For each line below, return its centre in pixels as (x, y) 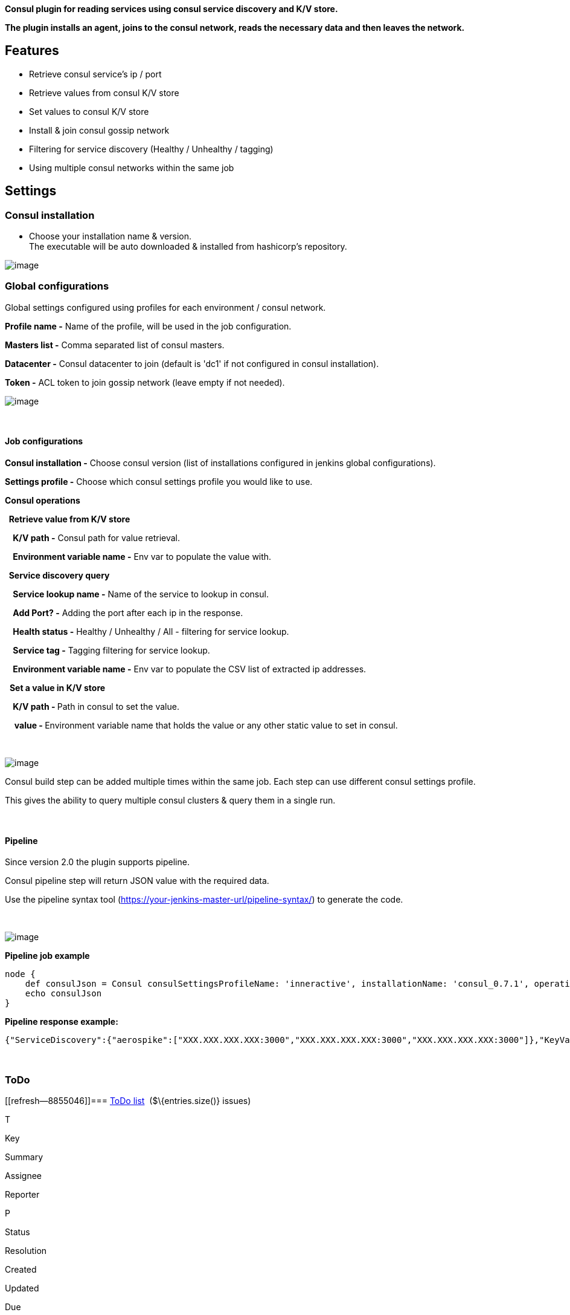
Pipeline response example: (62, 1022)
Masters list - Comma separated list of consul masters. (115, 345)
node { (20, 974)
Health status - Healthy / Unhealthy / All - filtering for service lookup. (151, 632)
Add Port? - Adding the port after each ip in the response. (128, 613)
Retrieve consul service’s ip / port (95, 74)
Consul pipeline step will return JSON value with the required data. (137, 881)
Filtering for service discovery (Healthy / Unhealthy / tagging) (151, 149)
